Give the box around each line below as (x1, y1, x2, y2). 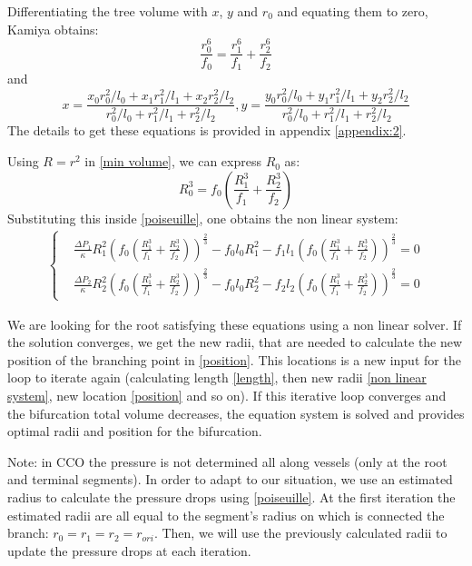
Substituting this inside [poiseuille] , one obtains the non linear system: (7, 208, 398, 227)
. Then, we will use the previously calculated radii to (153, 523, 447, 542)
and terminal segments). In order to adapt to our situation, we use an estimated (7, 470, 453, 489)
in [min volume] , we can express (84, 152, 261, 171)
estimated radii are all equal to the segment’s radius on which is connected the (7, 505, 445, 524)
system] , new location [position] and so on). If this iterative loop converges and (7, 385, 447, 404)
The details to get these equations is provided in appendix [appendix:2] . (7, 121, 407, 140)
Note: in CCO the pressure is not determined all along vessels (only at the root (7, 452, 447, 471)
